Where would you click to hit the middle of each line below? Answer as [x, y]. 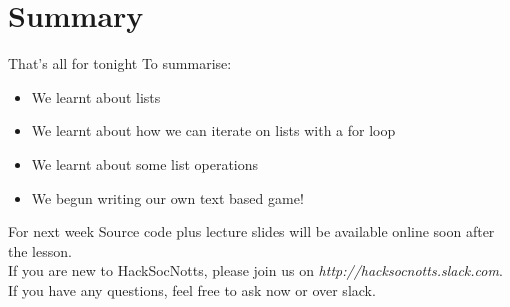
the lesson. [40, 250]
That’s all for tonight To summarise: [120, 63]
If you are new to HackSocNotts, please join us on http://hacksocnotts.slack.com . [255, 270]
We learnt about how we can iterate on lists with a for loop [213, 130]
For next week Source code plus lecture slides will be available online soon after [251, 231]
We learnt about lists [96, 96]
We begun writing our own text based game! [167, 197]
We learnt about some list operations [145, 163]
